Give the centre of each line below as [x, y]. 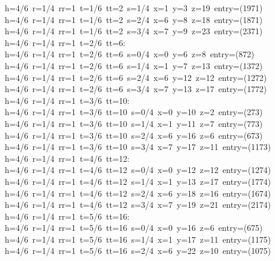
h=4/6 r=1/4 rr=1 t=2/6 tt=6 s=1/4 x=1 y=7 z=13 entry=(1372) [134, 65]
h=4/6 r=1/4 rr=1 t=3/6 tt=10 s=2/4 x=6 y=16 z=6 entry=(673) [134, 135]
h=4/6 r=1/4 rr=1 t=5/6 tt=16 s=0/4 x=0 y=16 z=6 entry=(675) [134, 228]
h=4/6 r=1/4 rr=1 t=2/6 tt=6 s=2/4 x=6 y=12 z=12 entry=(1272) [136, 77]
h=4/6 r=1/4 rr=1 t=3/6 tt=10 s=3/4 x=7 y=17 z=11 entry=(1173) [138, 147]
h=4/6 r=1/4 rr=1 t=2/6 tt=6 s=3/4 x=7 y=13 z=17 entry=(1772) [136, 89]
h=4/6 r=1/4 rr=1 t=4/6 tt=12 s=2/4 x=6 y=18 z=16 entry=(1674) [138, 193]
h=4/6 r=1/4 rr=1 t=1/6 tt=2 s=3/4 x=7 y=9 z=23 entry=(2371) [134, 31]
